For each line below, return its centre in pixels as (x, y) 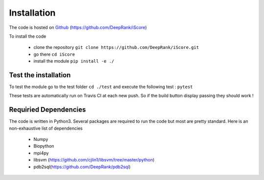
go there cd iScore (54, 54)
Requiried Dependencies (47, 110)
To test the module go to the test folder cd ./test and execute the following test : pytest (101, 87)
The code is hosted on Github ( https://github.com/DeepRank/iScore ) (78, 27)
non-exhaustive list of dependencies (46, 128)
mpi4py (41, 153)
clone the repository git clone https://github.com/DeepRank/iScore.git (116, 47)
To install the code (28, 36)
